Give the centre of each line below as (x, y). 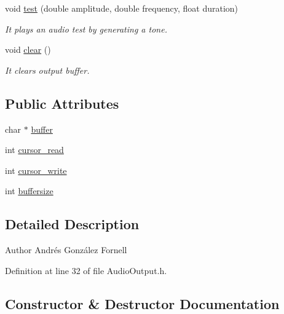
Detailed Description (72, 224)
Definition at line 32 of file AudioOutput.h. (86, 270)
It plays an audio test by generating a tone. (86, 29)
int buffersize (29, 191)
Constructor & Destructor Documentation (142, 303)
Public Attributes (62, 103)
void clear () (28, 49)
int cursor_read (34, 150)
